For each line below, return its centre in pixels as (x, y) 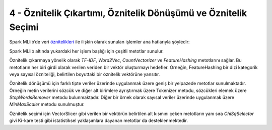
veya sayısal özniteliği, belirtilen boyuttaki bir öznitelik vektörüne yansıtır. (85, 74)
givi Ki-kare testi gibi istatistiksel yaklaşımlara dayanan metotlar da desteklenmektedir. (99, 120)
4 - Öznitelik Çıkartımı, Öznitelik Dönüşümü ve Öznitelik (128, 13)
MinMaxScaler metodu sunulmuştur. (47, 104)
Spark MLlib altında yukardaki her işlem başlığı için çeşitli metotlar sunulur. (86, 51)
